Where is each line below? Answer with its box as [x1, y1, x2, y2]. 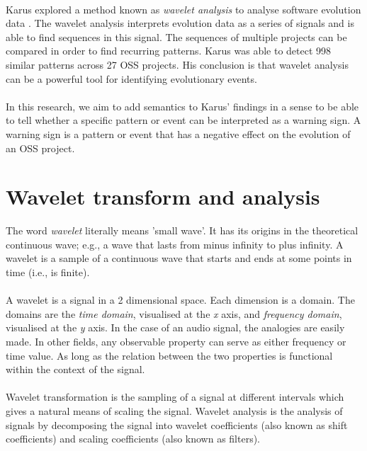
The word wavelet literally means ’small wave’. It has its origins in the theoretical [6, 223, 358, 238]
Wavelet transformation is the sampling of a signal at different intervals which [6, 389, 344, 404]
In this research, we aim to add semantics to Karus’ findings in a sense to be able [6, 98, 359, 113]
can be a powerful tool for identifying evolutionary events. [6, 71, 257, 86]
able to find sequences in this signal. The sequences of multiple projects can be [6, 29, 347, 44]
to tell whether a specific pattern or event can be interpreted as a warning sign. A [6, 113, 361, 127]
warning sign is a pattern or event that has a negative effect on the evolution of [6, 126, 351, 141]
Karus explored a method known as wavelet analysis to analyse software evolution [6, 1, 361, 16]
